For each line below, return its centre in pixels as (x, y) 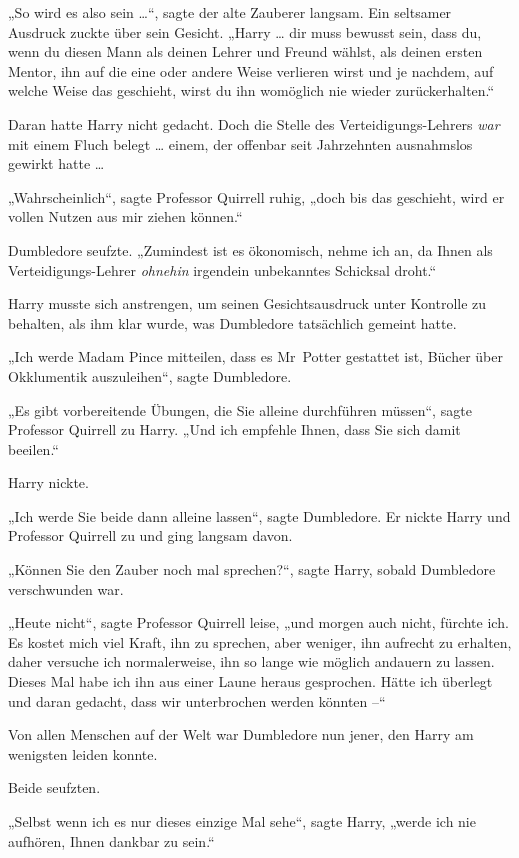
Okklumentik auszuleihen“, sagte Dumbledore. (150, 375)
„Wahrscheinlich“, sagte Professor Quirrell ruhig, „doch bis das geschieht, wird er (256, 196)
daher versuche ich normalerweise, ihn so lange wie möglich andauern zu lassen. (251, 661)
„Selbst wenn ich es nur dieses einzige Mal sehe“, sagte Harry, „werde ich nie (242, 821)
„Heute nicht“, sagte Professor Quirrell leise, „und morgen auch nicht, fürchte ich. (258, 622)
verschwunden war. (66, 588)
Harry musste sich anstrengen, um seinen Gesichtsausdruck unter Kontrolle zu (247, 303)
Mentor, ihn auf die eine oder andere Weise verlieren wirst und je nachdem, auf (251, 70)
